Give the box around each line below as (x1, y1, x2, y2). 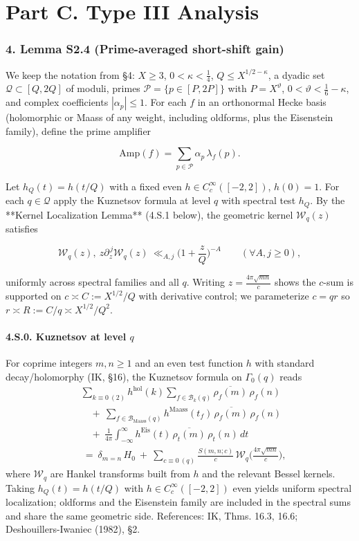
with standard (255, 356, 315, 370)
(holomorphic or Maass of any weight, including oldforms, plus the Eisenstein (6, 110, 333, 125)
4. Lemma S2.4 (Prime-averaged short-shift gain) (6, 40, 284, 57)
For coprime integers (6, 356, 93, 370)
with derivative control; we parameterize (138, 288, 309, 303)
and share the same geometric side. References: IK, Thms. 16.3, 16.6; (6, 508, 298, 522)
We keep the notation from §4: (6, 67, 135, 82)
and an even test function (135, 356, 243, 370)
